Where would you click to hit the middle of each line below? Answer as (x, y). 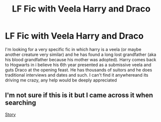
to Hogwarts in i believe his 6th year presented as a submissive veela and (78, 65)
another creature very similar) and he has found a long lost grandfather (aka (80, 54)
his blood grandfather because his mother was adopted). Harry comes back (81, 59)
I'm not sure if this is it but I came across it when (79, 95)
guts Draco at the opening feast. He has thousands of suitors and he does (79, 70)
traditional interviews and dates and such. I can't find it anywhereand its (77, 75)
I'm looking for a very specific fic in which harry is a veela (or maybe (73, 49)
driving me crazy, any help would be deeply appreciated (61, 80)
